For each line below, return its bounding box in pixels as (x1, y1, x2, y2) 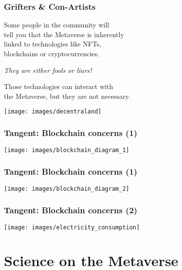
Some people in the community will (4, 20, 109, 30)
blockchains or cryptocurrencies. (4, 48, 99, 58)
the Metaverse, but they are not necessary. (4, 90, 130, 101)
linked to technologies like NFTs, (4, 39, 102, 49)
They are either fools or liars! (4, 65, 92, 75)
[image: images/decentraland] (4, 108, 102, 115)
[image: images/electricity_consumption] (4, 224, 140, 231)
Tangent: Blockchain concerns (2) (4, 203, 138, 216)
